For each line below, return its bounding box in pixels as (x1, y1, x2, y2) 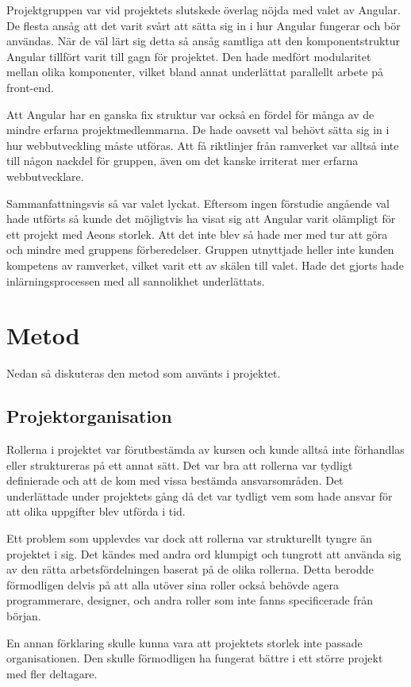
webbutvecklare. (6, 167, 84, 184)
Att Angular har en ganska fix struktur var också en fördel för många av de (6, 106, 375, 122)
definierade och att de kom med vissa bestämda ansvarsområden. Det (6, 472, 344, 489)
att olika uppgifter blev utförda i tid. (6, 503, 186, 520)
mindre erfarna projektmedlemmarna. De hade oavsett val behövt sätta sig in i (6, 121, 390, 138)
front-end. (6, 79, 54, 95)
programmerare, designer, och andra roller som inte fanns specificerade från (6, 592, 373, 608)
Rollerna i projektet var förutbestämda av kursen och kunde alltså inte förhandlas (6, 441, 405, 458)
